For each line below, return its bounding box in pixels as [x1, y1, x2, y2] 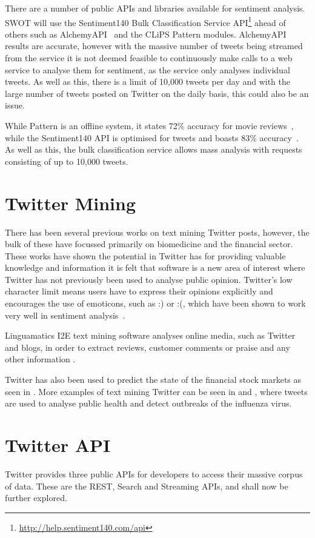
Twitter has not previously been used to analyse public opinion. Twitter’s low [5, 273, 293, 285]
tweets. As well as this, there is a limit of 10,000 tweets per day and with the [5, 75, 291, 88]
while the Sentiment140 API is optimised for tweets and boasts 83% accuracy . [5, 131, 299, 144]
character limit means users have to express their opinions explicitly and [5, 285, 273, 297]
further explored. [5, 491, 67, 504]
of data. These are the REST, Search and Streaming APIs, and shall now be [5, 479, 288, 492]
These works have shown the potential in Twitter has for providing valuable [5, 249, 286, 262]
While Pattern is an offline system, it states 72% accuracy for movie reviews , [5, 119, 294, 131]
